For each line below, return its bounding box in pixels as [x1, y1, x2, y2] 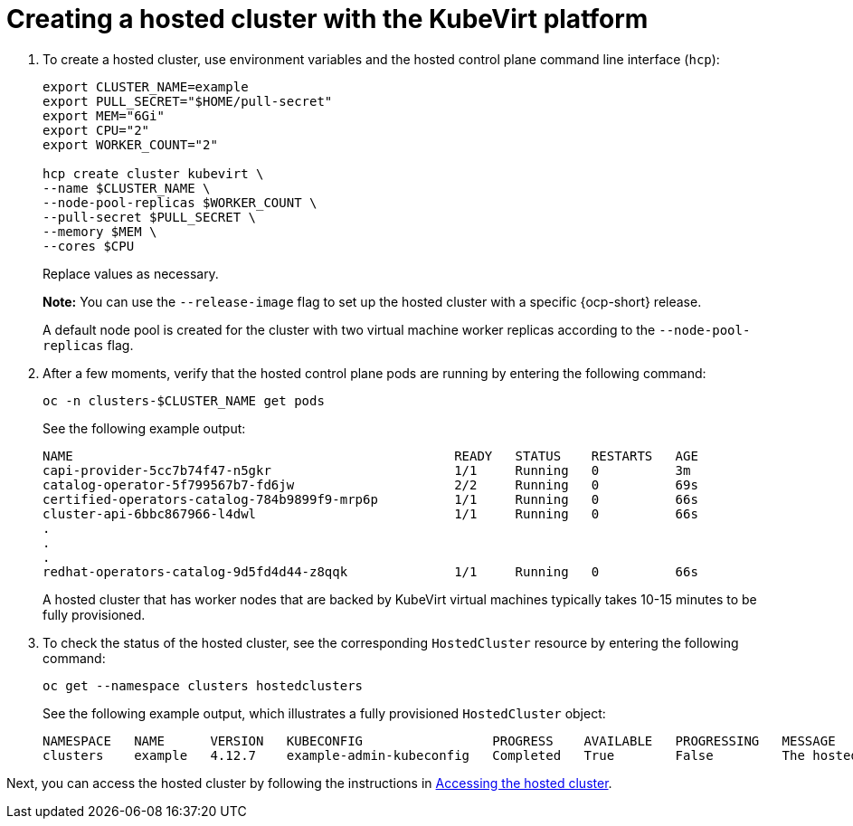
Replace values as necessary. [43, 265, 219, 281]
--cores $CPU [43, 238, 135, 253]
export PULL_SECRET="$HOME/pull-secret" [43, 93, 333, 109]
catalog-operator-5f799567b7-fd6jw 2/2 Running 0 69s [43, 477, 698, 492]
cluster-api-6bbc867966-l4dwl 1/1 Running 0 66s [43, 506, 698, 521]
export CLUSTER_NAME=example [43, 79, 249, 94]
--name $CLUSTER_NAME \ [43, 180, 211, 195]
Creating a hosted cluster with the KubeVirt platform [6, 4, 649, 34]
